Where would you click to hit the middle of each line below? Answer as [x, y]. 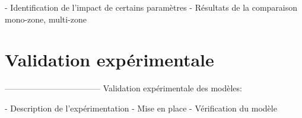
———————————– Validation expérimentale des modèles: [123, 88]
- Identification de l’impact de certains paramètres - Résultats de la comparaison [151, 7]
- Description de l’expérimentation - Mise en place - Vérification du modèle [141, 108]
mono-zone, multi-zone [46, 19]
